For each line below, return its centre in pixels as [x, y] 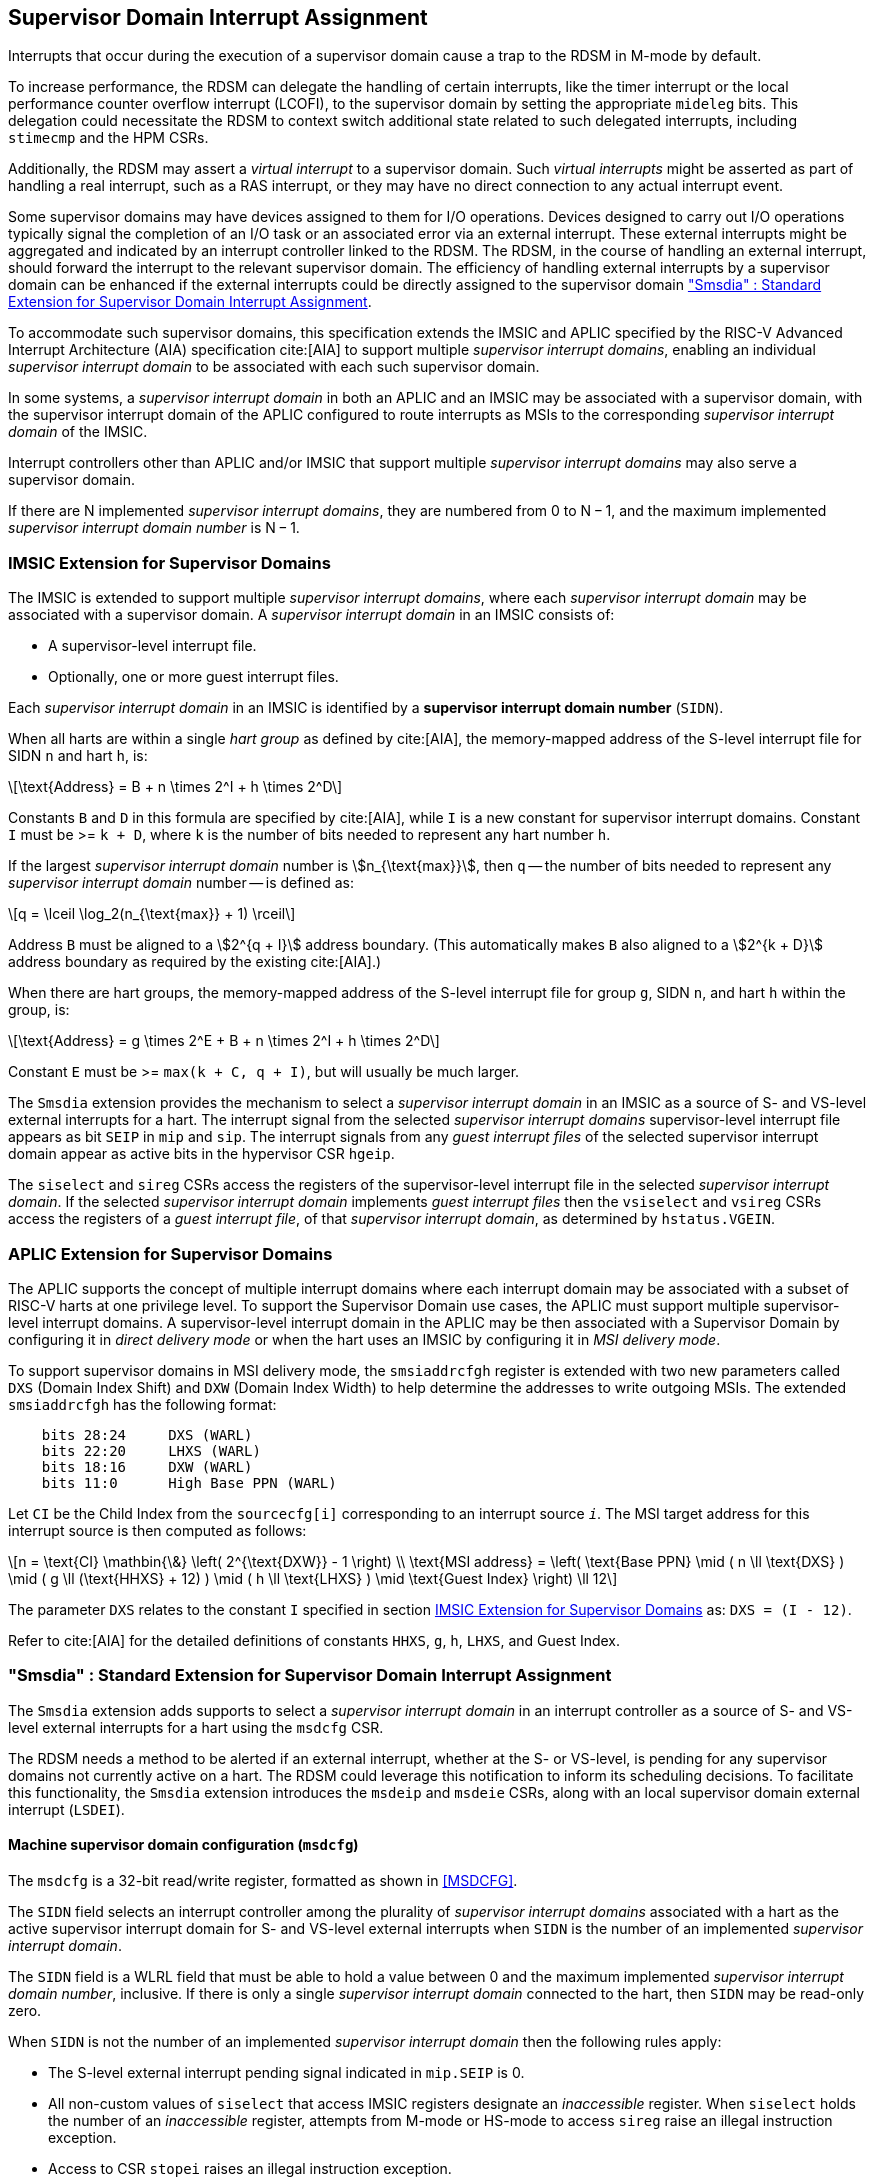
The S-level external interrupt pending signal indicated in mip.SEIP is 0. [286, 2072]
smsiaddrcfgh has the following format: [142, 1404]
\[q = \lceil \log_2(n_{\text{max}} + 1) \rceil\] [152, 914]
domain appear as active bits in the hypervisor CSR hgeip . [201, 1154]
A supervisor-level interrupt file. [152, 646]
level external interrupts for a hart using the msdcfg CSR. [196, 1727]
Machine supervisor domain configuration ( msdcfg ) [183, 1845]
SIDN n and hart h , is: [78, 756]
